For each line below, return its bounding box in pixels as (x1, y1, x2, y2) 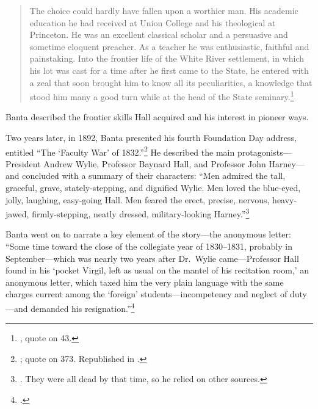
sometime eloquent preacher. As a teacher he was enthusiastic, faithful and (29, 40, 309, 52)
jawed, (5, 207, 29, 220)
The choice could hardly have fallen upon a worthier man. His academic (29, 4, 298, 16)
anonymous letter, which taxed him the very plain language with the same (5, 275, 284, 288)
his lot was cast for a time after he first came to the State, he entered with (29, 63, 309, 76)
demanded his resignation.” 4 (31, 300, 135, 314)
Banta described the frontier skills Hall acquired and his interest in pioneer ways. (5, 110, 309, 123)
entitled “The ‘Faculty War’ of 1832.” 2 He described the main (5, 143, 235, 158)
